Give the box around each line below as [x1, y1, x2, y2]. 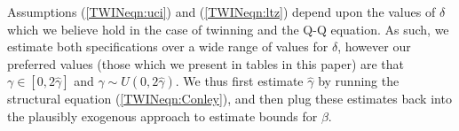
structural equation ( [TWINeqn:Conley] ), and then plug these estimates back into [7, 89, 452, 108]
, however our [337, 37, 411, 56]
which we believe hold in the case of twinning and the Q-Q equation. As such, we [7, 19, 449, 38]
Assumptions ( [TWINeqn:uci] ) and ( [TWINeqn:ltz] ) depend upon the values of [7, 3, 436, 20]
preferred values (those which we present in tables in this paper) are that [7, 54, 405, 73]
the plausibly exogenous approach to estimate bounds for [7, 106, 318, 125]
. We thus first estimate [175, 72, 304, 90]
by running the [318, 72, 400, 90]
